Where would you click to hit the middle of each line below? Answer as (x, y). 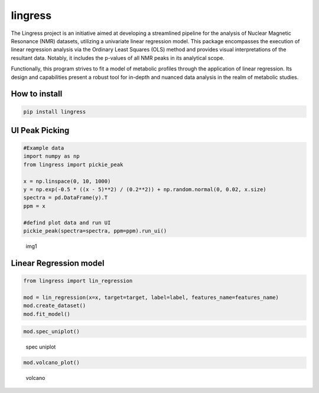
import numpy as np (51, 156)
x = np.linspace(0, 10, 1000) (67, 181)
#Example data (44, 148)
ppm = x (34, 206)
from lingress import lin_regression (78, 281)
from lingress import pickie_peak (73, 165)
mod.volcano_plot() (51, 363)
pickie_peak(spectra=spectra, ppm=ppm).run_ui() (95, 231)
